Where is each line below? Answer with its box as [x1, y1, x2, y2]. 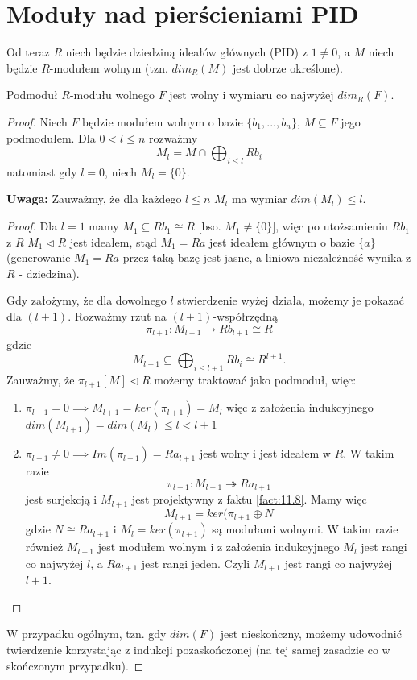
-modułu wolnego [69, 86, 155, 103]
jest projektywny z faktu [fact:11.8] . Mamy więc [131, 491, 367, 508]
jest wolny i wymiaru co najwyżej [169, 86, 334, 103]
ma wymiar [231, 190, 287, 207]
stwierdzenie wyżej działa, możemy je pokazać [177, 292, 405, 309]
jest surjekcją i [25, 491, 97, 508]
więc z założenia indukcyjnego [226, 399, 374, 416]
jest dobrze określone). [232, 59, 343, 76]
